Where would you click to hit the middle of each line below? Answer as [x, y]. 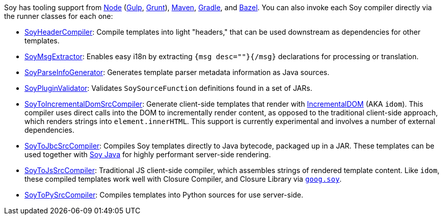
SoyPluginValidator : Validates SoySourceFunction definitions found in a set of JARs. [168, 88]
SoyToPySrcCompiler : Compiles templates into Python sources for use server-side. [164, 195]
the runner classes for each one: [59, 16]
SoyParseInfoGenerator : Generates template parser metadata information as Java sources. [177, 72]
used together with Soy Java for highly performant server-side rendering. [148, 154]
